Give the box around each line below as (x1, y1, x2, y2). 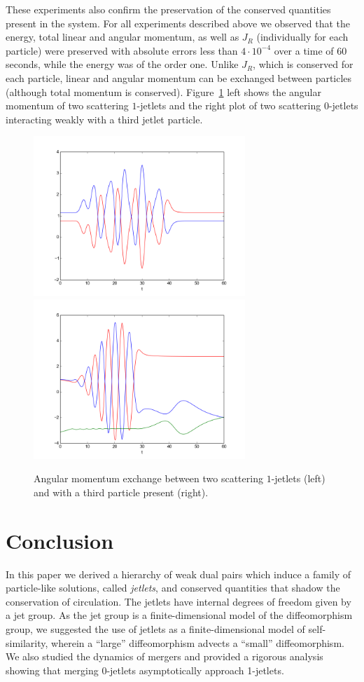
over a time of (274, 43, 334, 57)
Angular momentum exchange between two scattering (34, 471, 263, 486)
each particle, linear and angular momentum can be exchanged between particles (6, 70, 352, 85)
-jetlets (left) (271, 471, 325, 486)
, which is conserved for (253, 57, 353, 71)
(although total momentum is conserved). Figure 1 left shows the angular (6, 84, 321, 99)
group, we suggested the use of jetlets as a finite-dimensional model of (6, 621, 305, 636)
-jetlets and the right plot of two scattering (136, 98, 321, 113)
